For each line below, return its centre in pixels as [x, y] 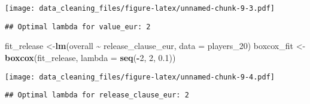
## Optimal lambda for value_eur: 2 [78, 27]
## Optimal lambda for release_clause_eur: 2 [97, 95]
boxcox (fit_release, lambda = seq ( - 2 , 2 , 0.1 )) [90, 57]
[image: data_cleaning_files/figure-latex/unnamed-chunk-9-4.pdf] [140, 77]
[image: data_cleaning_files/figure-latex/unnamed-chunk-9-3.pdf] [140, 8]
